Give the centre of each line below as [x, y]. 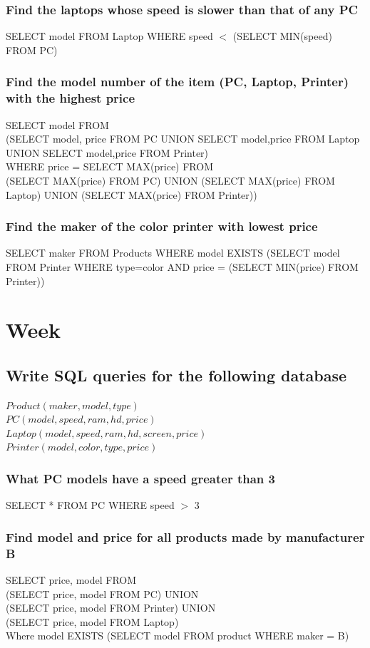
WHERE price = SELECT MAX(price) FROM [109, 166]
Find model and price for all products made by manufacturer [185, 536]
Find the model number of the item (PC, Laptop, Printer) [177, 82]
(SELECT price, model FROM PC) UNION [102, 593]
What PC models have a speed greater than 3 [140, 478]
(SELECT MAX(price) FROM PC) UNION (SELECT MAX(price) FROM [170, 180]
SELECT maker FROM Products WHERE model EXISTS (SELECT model [173, 253]
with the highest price [71, 98]
